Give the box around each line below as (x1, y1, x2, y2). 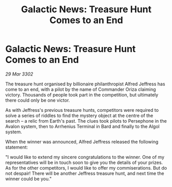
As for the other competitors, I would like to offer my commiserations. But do (5, 165, 167, 171)
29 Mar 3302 (5, 71, 33, 77)
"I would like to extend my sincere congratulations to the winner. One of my (5, 154, 165, 160)
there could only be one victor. (5, 97, 70, 103)
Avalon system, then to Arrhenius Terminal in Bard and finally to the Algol (5, 123, 160, 129)
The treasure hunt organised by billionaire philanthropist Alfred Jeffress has (5, 81, 165, 87)
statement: (5, 144, 28, 150)
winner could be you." (5, 175, 52, 182)
